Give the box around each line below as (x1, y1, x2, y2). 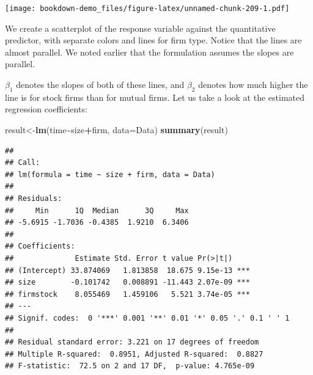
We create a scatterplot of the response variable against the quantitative (5, 21, 276, 34)
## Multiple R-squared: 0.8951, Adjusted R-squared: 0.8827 (5, 349, 263, 359)
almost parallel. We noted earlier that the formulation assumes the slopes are (5, 45, 294, 58)
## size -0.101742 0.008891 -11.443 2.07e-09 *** (5, 278, 250, 287)
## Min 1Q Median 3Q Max (5, 206, 189, 215)
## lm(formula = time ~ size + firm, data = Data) (5, 170, 215, 179)
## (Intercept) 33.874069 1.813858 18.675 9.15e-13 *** (5, 266, 250, 275)
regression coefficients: (5, 103, 87, 115)
